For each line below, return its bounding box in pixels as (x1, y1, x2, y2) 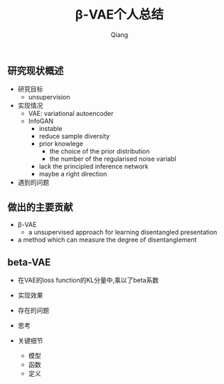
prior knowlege (38, 139, 84, 148)
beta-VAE (7, 256, 51, 268)
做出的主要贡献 (7, 201, 73, 213)
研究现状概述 (7, 65, 64, 77)
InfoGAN (28, 117, 54, 125)
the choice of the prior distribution (49, 147, 150, 156)
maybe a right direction (38, 170, 107, 178)
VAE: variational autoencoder (28, 110, 114, 118)
